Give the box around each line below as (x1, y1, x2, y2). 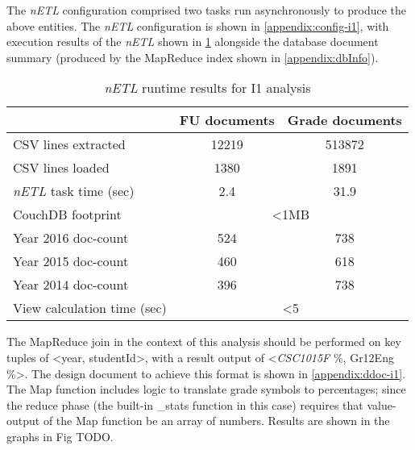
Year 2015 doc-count (13, 252, 129, 271)
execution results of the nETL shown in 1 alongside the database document (6, 33, 379, 50)
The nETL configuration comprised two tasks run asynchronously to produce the (6, 2, 407, 18)
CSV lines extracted (13, 135, 126, 154)
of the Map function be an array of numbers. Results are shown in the (43, 412, 390, 429)
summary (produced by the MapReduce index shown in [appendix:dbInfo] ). (6, 48, 379, 65)
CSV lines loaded (13, 158, 110, 177)
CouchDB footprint (13, 205, 122, 224)
